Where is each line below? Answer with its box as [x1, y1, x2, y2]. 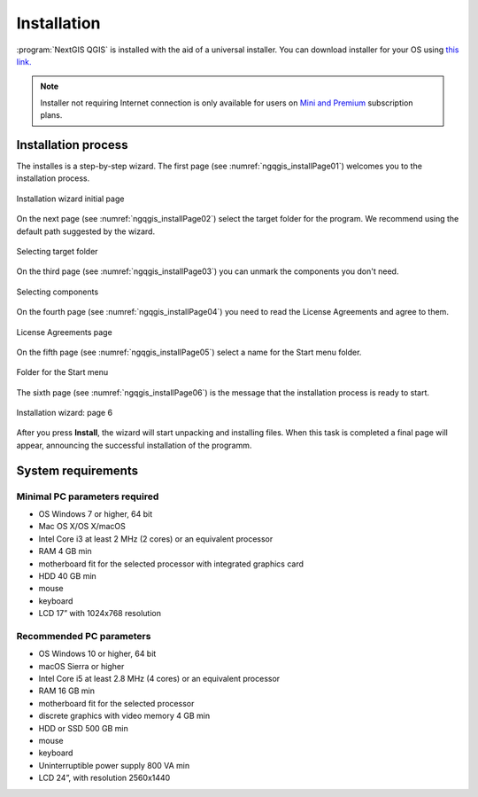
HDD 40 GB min [38, 570, 96, 581]
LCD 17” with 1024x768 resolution [38, 608, 161, 619]
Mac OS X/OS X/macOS [38, 521, 126, 532]
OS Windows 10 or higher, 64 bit [38, 648, 157, 660]
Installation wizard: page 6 [16, 408, 113, 418]
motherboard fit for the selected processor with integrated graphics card [38, 559, 305, 569]
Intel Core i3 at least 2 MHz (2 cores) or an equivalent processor [38, 533, 274, 544]
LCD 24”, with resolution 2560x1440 [38, 772, 171, 784]
